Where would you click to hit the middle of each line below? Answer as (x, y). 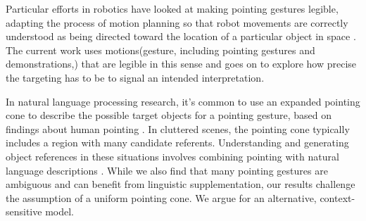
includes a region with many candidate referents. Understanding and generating (177, 143)
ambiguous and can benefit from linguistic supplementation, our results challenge (181, 184)
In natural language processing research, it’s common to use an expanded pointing (183, 101)
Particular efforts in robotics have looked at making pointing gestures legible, (172, 8)
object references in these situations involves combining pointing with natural (172, 156)
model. (59, 211)
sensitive (24, 211)
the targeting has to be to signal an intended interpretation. (135, 77)
